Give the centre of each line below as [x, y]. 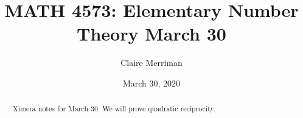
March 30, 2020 [151, 83]
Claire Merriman [151, 63]
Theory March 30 [151, 34]
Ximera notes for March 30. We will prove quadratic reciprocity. [114, 109]
